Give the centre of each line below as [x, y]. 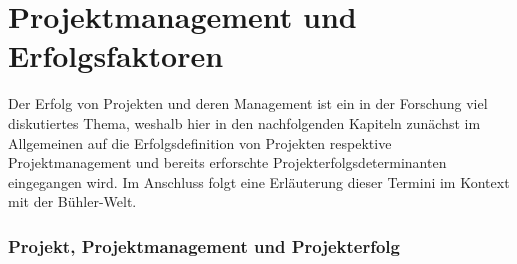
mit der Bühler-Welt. [72, 201]
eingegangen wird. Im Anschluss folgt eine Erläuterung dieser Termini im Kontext [259, 181]
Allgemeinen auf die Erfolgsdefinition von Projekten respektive [200, 142]
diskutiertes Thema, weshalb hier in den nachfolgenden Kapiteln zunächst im [244, 122]
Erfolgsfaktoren [116, 55]
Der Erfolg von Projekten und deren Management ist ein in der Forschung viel [248, 103]
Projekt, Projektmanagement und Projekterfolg [204, 245]
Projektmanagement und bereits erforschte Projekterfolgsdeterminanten [227, 162]
